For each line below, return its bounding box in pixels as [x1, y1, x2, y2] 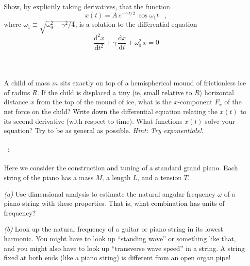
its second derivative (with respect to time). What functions [4, 116, 183, 126]
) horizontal [199, 87, 234, 97]
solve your [205, 116, 235, 126]
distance [4, 97, 28, 107]
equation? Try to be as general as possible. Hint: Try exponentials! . [4, 125, 204, 135]
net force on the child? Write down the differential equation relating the [4, 106, 218, 116]
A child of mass [4, 78, 50, 88]
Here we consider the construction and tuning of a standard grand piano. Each [4, 163, 238, 173]
